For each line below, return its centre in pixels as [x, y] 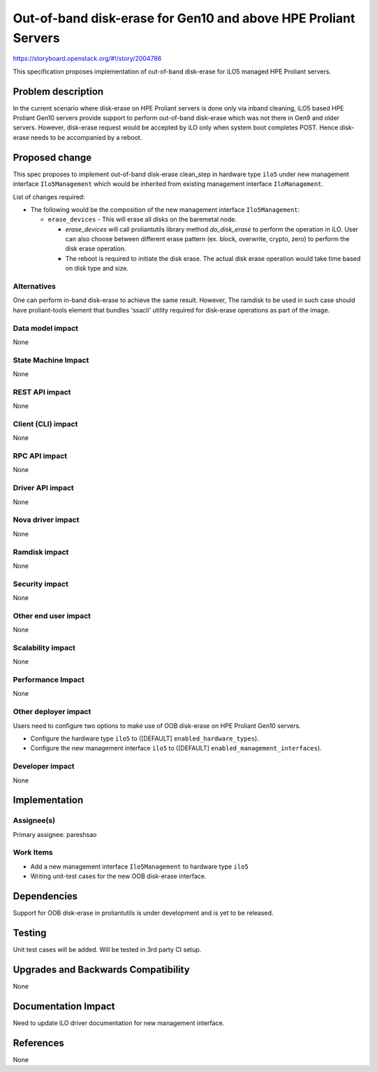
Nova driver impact [46, 520]
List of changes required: [49, 196]
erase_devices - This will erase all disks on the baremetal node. [142, 220]
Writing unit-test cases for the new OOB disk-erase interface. [118, 876]
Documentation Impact [64, 1006]
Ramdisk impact [41, 552]
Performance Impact [49, 680]
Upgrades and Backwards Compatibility [101, 970]
